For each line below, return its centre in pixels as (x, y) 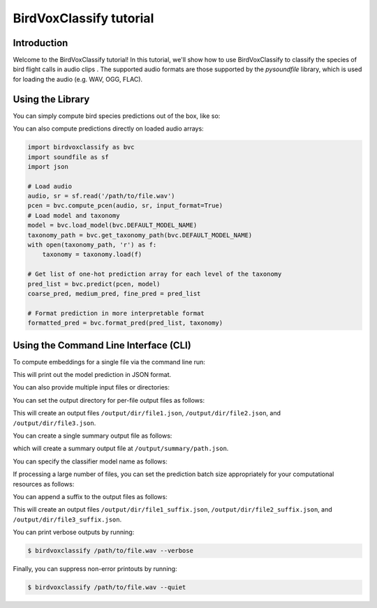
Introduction (40, 43)
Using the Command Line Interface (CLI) (102, 345)
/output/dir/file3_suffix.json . (67, 519)
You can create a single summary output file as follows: (93, 436)
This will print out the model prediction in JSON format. (92, 375)
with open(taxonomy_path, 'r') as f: (92, 245)
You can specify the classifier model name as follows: (90, 461)
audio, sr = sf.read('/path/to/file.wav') (101, 196)
